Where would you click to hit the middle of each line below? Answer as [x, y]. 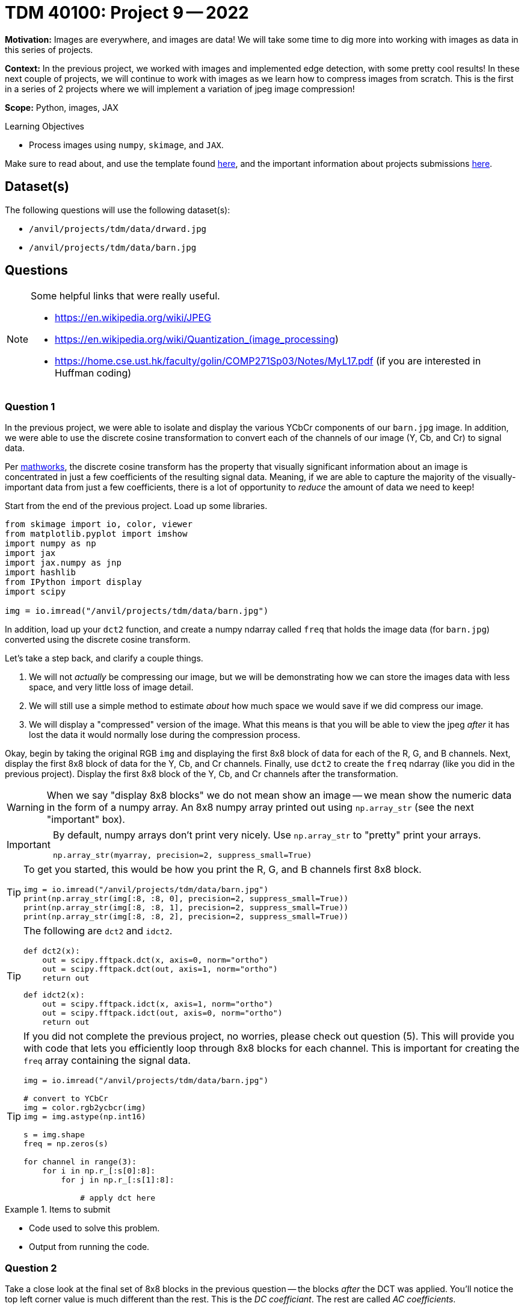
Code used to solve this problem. [94, 1228]
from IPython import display [73, 582]
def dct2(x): [52, 951]
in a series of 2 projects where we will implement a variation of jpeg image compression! [180, 89]
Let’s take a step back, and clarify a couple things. [104, 658]
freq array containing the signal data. [107, 1061]
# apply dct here [118, 1198]
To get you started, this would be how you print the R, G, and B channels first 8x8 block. [223, 870]
